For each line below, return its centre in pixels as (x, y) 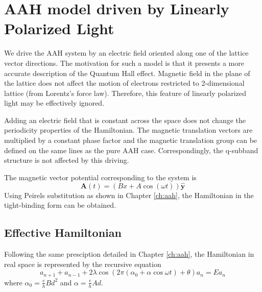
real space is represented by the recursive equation (83, 264)
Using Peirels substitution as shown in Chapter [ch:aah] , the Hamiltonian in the (129, 195)
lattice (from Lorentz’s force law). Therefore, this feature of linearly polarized (125, 93)
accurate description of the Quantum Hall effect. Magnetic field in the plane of (127, 73)
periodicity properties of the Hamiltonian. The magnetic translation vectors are (128, 130)
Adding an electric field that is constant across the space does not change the (125, 120)
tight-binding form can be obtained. (60, 205)
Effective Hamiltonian (63, 233)
